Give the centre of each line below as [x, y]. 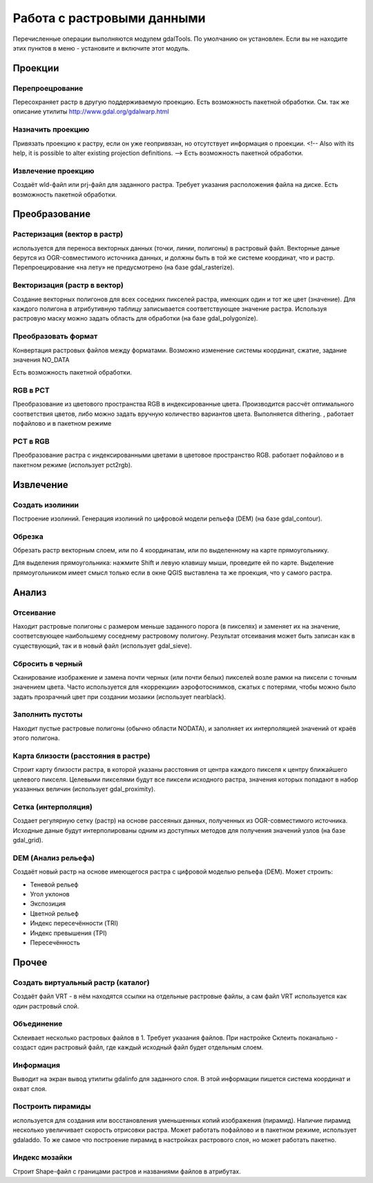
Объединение [38, 1024]
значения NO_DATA [41, 359]
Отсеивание [35, 613]
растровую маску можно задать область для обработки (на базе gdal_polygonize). [135, 318]
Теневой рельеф [54, 884]
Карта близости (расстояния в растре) [82, 756]
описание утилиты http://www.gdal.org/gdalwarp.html [91, 111]
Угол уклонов [50, 894]
